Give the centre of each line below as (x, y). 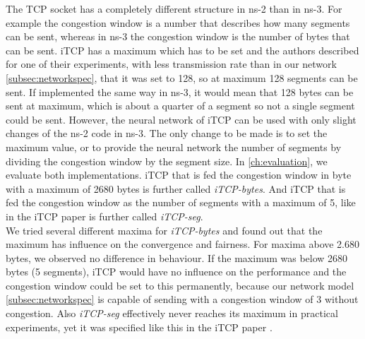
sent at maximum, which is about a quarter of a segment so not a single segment (180, 106)
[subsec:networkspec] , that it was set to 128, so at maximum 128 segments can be (182, 77)
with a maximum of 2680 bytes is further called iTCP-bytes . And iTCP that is (176, 188)
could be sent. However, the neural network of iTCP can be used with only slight (181, 119)
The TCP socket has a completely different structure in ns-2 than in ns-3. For (174, 8)
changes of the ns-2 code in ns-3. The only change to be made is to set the (167, 133)
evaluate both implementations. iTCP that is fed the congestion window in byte (179, 175)
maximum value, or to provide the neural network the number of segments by (174, 147)
